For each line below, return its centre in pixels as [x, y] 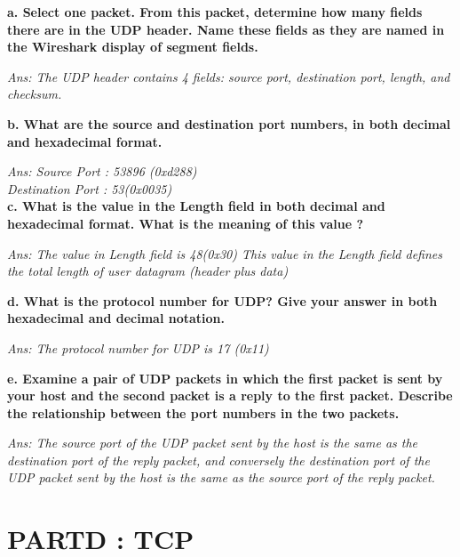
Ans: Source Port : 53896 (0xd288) [102, 171]
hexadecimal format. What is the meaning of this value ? [186, 223]
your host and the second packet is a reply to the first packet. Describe [230, 396]
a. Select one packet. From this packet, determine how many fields [215, 12]
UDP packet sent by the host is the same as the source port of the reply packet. [221, 477]
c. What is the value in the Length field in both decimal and [196, 206]
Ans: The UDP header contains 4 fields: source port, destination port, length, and [229, 76]
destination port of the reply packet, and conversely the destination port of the [218, 460]
